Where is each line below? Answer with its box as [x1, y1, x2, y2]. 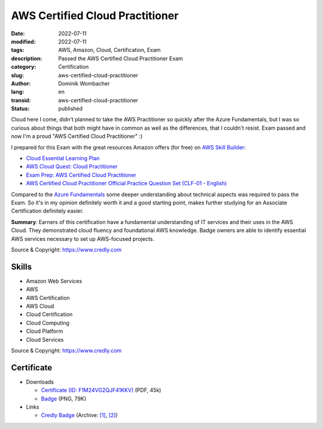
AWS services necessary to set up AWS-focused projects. [11, 235, 155, 242]
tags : [11, 47, 25, 54]
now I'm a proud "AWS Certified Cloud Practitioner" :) [11, 133, 143, 140]
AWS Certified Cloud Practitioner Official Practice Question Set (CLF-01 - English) [26, 180, 227, 187]
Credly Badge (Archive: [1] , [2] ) [41, 412, 118, 419]
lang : [11, 88, 25, 96]
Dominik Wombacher [58, 79, 110, 87]
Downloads [26, 378, 54, 385]
